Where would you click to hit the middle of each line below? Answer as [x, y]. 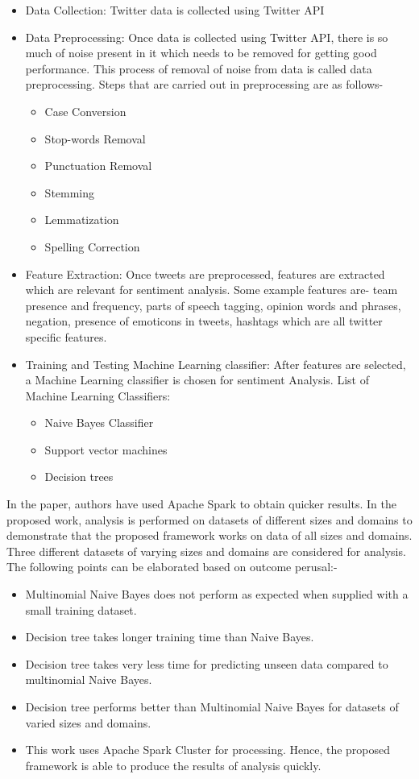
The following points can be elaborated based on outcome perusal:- [172, 567]
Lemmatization [82, 220]
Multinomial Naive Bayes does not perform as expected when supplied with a [217, 594]
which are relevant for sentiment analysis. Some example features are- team [212, 290]
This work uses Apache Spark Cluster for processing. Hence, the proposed [208, 750]
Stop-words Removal [95, 138]
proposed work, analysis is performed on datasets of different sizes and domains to [209, 519]
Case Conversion [85, 111]
